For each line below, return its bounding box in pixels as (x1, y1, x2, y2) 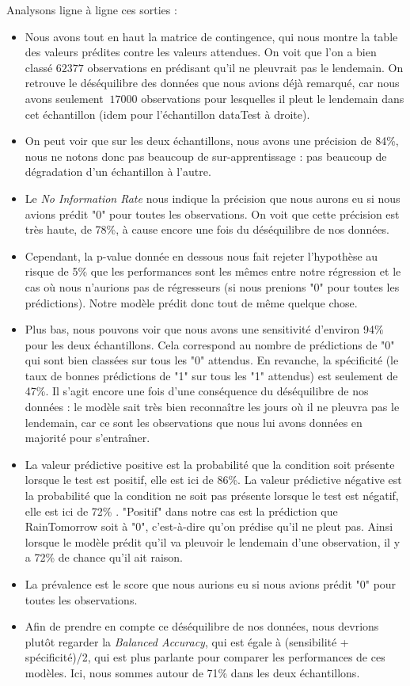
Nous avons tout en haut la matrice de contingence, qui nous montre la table (25, 28, 398, 44)
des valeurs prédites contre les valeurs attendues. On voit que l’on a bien (25, 44, 377, 60)
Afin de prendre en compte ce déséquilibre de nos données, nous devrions (25, 618, 379, 635)
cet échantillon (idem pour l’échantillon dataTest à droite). (25, 105, 310, 122)
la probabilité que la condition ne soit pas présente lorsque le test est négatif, (25, 487, 399, 504)
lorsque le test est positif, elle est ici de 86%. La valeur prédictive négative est (25, 471, 402, 488)
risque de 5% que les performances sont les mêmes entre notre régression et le (25, 263, 401, 280)
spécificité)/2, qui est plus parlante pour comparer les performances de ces (25, 649, 385, 665)
